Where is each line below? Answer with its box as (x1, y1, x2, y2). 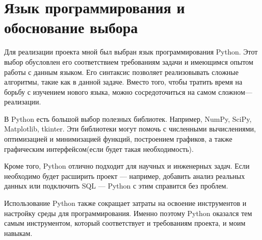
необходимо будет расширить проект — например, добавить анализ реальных (4, 170, 245, 181)
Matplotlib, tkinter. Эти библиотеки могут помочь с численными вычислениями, (4, 123, 256, 134)
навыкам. (4, 227, 33, 238)
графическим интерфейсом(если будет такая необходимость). (4, 143, 194, 154)
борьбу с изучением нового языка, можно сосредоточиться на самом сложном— (4, 86, 252, 97)
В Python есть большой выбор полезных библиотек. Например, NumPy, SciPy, (4, 113, 252, 124)
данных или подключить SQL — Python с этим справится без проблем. (4, 180, 228, 191)
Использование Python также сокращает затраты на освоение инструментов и (4, 198, 247, 208)
